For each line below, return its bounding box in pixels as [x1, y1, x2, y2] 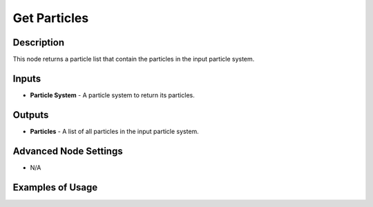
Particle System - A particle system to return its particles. [30, 90, 195, 99]
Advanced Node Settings [12, 145, 124, 157]
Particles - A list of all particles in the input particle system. [30, 127, 200, 135]
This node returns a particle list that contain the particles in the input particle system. [12, 55, 255, 63]
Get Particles [12, 10, 89, 26]
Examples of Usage [12, 181, 98, 193]
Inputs [12, 72, 41, 84]
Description [12, 37, 65, 48]
